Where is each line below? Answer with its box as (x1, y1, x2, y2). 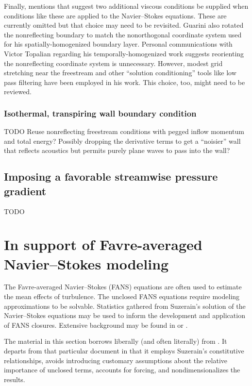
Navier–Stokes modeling (4, 253, 169, 273)
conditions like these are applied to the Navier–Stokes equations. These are (4, 10, 227, 20)
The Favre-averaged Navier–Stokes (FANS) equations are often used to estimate (4, 282, 242, 292)
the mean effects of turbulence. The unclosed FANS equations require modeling (4, 291, 240, 302)
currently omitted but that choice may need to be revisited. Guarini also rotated (4, 20, 244, 30)
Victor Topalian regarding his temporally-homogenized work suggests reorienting (4, 48, 244, 58)
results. (4, 374, 25, 384)
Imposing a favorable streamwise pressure (4, 169, 218, 184)
